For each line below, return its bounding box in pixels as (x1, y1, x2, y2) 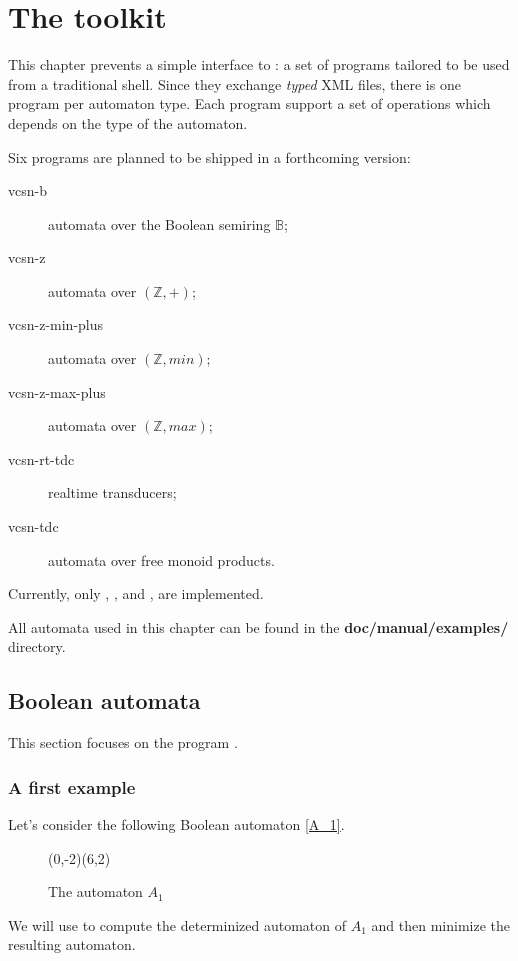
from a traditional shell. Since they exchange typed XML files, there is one (8, 73, 461, 94)
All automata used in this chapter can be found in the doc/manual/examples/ (8, 616, 509, 637)
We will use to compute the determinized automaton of (8, 914, 347, 935)
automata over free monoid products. (48, 549, 275, 570)
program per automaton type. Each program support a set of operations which (8, 93, 491, 114)
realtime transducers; (48, 482, 177, 503)
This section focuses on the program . (8, 732, 238, 753)
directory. (8, 636, 66, 657)
